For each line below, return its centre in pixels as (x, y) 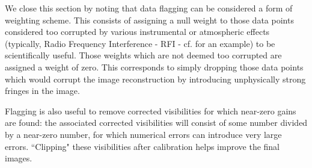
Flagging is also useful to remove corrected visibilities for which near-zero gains (151, 110)
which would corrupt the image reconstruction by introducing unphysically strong (155, 79)
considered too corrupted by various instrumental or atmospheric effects (137, 32)
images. (19, 158)
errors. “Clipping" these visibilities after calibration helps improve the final (142, 146)
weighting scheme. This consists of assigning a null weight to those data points (149, 20)
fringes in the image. (42, 91)
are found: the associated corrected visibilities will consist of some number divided (156, 123)
